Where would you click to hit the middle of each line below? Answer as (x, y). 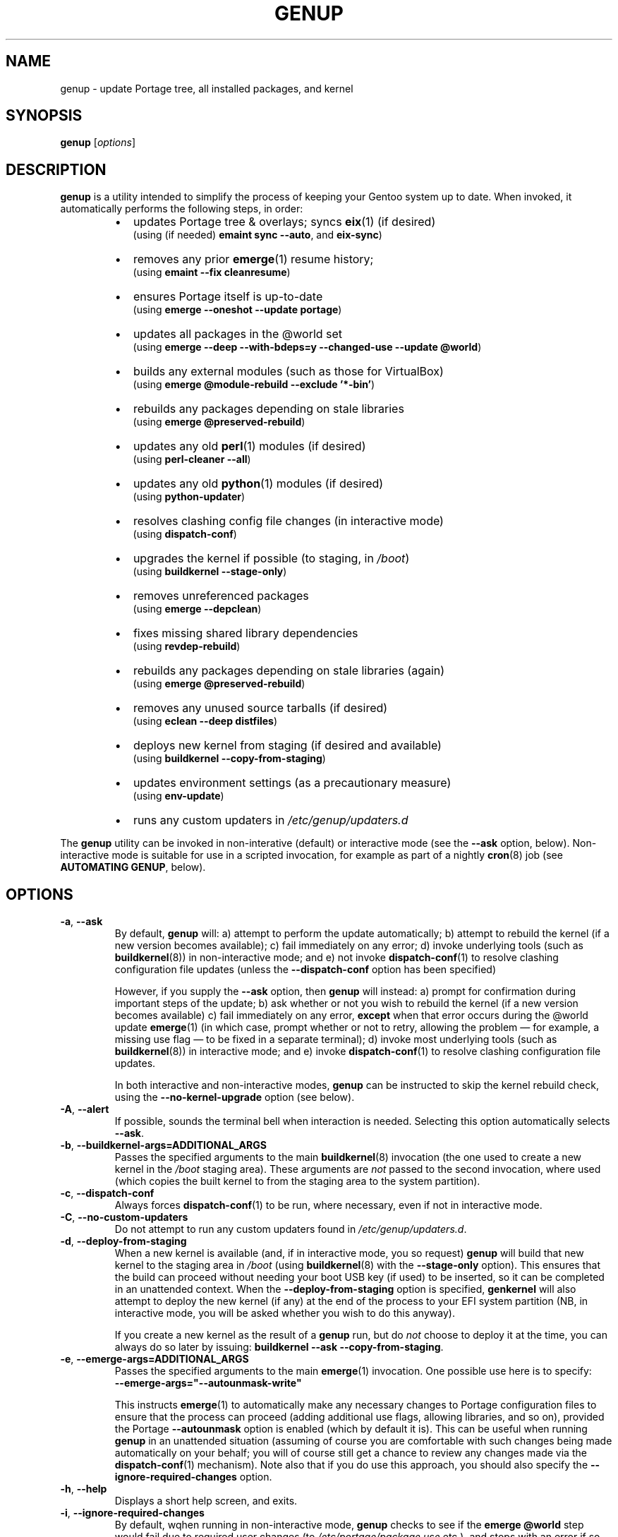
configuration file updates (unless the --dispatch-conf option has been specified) (305, 970)
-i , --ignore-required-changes (132, 1513)
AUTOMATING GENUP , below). (133, 867)
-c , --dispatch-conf (107, 1193)
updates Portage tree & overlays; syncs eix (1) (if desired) (284, 222)
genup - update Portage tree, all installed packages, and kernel (207, 88)
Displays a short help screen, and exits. (206, 1501)
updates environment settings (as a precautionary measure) (292, 783)
